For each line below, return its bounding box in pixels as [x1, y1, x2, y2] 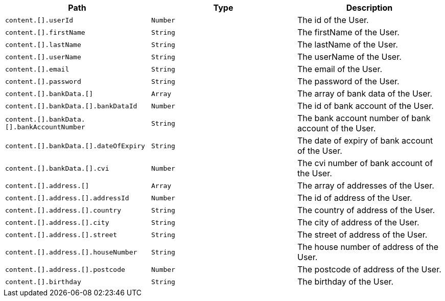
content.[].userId [5, 16, 74, 24]
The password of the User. [297, 76, 400, 86]
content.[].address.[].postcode [5, 265, 125, 273]
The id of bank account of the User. [297, 101, 434, 111]
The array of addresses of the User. [297, 180, 434, 191]
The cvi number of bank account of [297, 158, 433, 168]
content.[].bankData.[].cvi [5, 164, 109, 172]
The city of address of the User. [297, 217, 419, 227]
